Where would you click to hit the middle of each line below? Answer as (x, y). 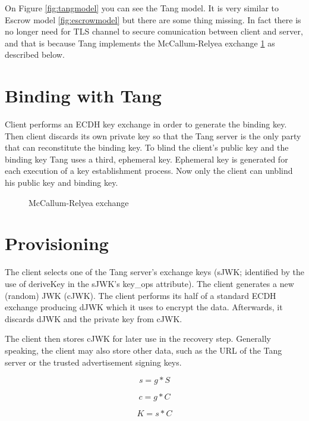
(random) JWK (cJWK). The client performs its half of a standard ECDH (141, 295)
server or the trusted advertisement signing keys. (93, 362)
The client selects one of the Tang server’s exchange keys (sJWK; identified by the (154, 272)
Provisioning (57, 243)
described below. (35, 54)
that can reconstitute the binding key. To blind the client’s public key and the (147, 147)
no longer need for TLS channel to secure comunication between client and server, (154, 31)
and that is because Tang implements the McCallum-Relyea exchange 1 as (140, 43)
